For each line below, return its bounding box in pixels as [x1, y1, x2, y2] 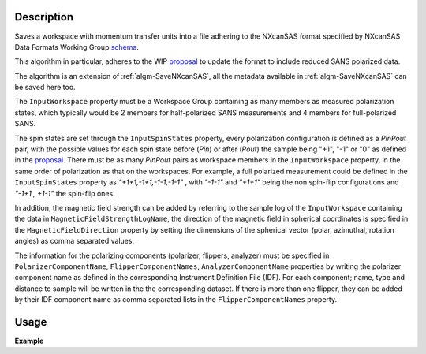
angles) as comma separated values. [14, 237, 134, 246]
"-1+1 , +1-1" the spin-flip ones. [14, 188, 115, 198]
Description [14, 10, 74, 24]
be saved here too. [14, 83, 76, 92]
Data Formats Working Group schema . [14, 42, 140, 51]
